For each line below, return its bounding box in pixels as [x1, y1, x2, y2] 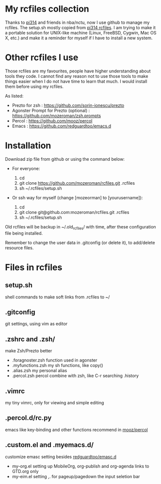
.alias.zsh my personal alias [12, 368, 67, 374]
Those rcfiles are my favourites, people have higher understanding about [5, 68, 151, 74]
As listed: [5, 93, 24, 99]
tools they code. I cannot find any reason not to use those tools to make [5, 73, 148, 79]
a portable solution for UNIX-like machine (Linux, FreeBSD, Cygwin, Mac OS [5, 30, 157, 35]
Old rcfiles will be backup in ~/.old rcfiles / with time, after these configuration [5, 224, 156, 231]
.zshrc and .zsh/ [5, 335, 55, 343]
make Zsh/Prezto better [5, 348, 52, 354]
